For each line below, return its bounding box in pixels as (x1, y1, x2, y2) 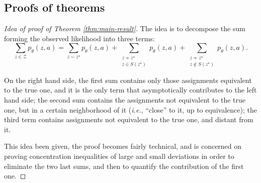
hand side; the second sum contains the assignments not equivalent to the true (4, 94, 246, 105)
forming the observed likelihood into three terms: (4, 33, 155, 43)
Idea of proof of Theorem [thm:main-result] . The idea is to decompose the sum (4, 23, 245, 34)
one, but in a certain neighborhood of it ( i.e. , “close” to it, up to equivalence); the (4, 104, 257, 115)
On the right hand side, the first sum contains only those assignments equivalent (4, 74, 252, 85)
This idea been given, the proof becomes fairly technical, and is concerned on (4, 141, 242, 151)
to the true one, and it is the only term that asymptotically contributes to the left (4, 84, 257, 95)
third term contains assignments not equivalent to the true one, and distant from (4, 114, 253, 125)
